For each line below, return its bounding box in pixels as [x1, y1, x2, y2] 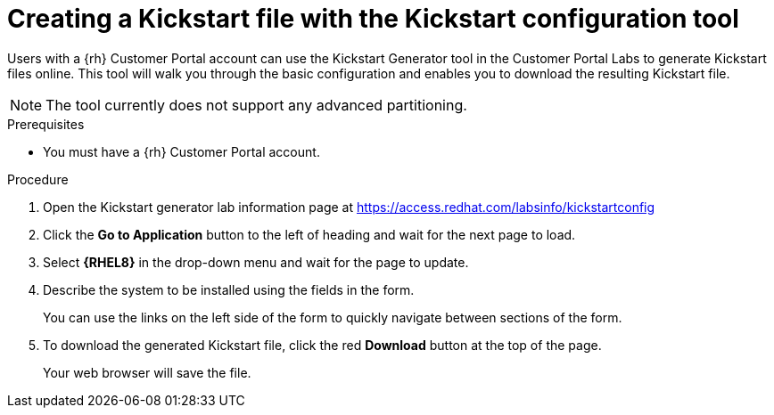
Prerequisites [7, 116, 85, 132]
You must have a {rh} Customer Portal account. [43, 143, 320, 159]
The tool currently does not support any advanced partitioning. [45, 95, 467, 114]
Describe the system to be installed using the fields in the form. [43, 281, 415, 297]
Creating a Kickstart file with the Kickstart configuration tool [7, 4, 739, 34]
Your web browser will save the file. [43, 364, 251, 380]
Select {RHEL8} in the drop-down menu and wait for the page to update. [43, 254, 469, 270]
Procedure [7, 171, 69, 187]
